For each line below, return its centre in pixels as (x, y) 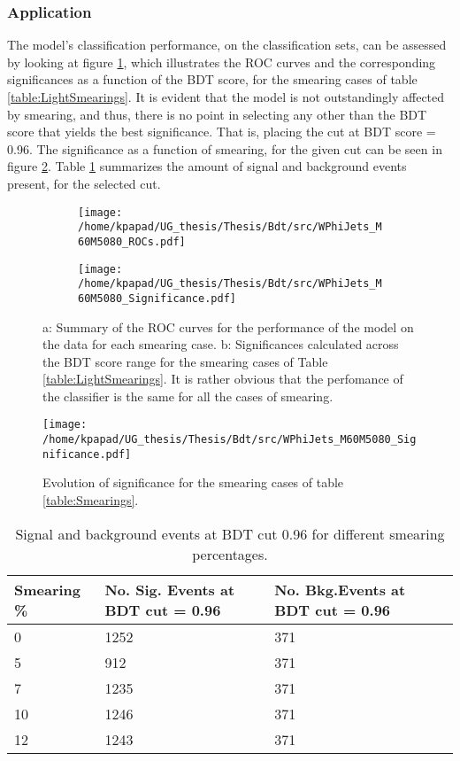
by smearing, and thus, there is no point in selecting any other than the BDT (217, 114)
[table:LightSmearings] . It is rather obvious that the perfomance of (223, 379)
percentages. (230, 554)
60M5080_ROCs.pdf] (132, 241)
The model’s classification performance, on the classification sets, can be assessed (227, 45)
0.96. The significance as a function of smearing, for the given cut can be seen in (225, 148)
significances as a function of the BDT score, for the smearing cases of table (212, 79)
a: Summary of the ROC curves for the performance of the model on (228, 326)
